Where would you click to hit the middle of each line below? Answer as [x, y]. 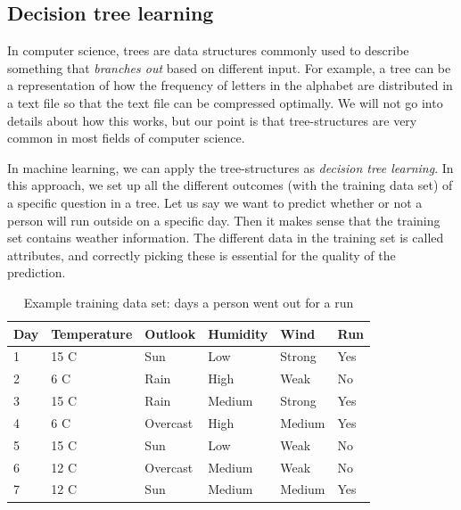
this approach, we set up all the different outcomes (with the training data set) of [230, 185]
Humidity [238, 333]
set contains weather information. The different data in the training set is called [226, 238]
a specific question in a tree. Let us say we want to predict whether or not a [215, 202]
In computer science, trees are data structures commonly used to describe [208, 50]
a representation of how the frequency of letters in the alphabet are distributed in [230, 85]
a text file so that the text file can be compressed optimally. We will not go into [225, 102]
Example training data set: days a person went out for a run [189, 302]
